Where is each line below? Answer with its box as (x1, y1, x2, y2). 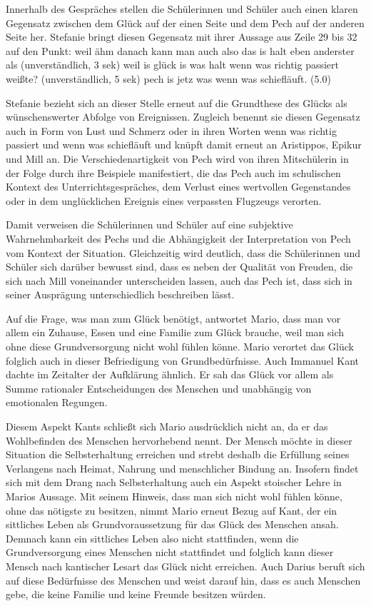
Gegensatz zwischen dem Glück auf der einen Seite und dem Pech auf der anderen (6, 15, 365, 30)
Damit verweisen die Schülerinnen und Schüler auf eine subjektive (6, 217, 293, 232)
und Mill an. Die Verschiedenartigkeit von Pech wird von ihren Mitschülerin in (6, 151, 349, 166)
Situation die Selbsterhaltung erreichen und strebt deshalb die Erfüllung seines (6, 447, 350, 462)
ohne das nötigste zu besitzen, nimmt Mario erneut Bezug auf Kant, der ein (6, 503, 337, 517)
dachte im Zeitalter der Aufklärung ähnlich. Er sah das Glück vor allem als (6, 367, 334, 382)
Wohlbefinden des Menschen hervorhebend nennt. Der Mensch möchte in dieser (6, 433, 352, 448)
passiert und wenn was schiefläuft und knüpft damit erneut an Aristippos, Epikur (6, 137, 362, 152)
